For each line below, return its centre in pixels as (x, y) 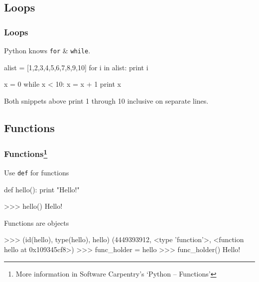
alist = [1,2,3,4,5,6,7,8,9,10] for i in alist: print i (76, 67)
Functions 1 (26, 153)
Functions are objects (37, 222)
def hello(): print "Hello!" (42, 189)
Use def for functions (37, 172)
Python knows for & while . (47, 50)
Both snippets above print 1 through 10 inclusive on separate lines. (106, 100)
